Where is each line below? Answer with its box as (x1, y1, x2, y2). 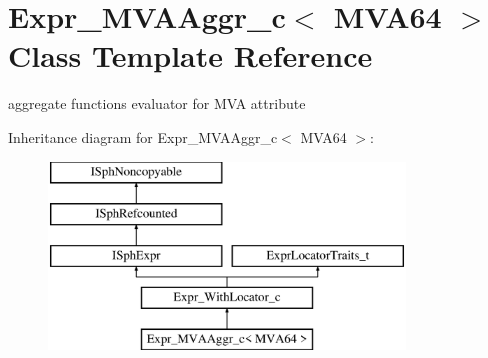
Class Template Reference (8, 35, 373, 76)
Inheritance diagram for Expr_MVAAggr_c (8, 126, 278, 147)
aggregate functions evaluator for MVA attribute (8, 93, 306, 114)
